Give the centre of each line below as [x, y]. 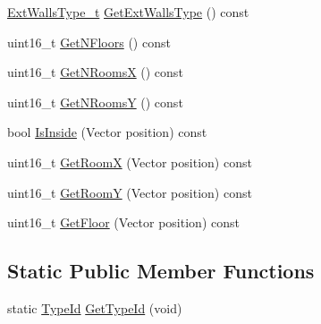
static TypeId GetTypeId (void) [95, 307]
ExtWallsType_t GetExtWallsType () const [128, 12]
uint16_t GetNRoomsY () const [95, 102]
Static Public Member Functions [161, 271]
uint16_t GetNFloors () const [89, 42]
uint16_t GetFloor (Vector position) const [123, 222]
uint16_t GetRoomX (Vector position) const [130, 162]
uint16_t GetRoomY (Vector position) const [130, 192]
